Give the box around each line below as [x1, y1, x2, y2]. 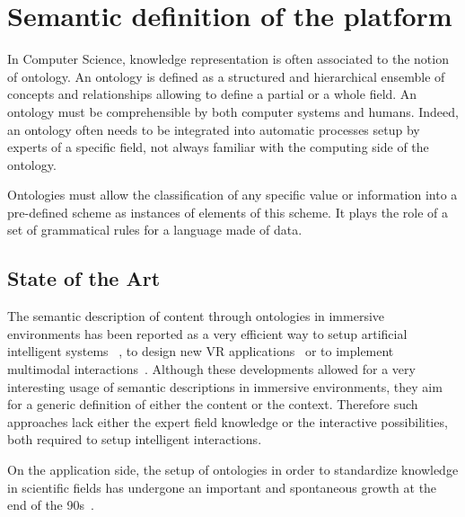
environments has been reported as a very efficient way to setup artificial [7, 324, 408, 343]
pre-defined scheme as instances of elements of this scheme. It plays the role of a [7, 202, 448, 221]
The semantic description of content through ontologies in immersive [7, 307, 385, 325]
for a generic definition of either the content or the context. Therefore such [7, 395, 418, 414]
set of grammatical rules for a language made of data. [7, 220, 303, 239]
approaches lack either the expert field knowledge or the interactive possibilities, [7, 412, 448, 431]
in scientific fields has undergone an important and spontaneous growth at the [7, 477, 437, 496]
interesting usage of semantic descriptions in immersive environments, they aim [7, 377, 443, 396]
